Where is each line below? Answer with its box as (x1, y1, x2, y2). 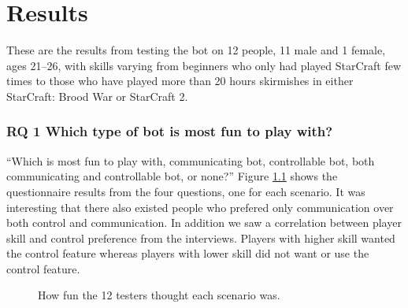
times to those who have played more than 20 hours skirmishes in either (6, 72, 354, 89)
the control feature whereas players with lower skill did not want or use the (6, 245, 369, 262)
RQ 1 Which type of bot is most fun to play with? (6, 121, 333, 141)
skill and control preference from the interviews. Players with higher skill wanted (6, 229, 395, 246)
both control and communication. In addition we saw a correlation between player (6, 214, 402, 231)
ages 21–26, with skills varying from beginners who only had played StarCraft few (6, 57, 402, 73)
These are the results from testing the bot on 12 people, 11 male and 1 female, (6, 42, 386, 58)
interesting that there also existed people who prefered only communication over (6, 199, 394, 215)
